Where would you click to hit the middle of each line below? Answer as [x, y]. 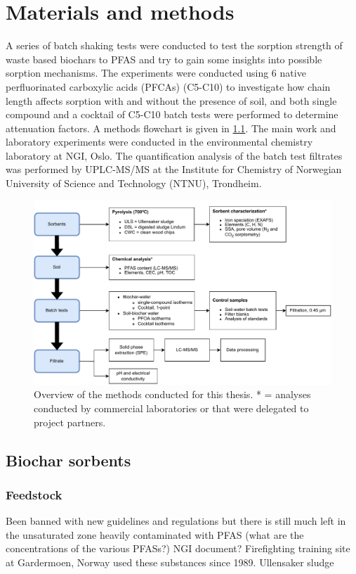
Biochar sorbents [68, 460]
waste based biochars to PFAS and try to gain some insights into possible [164, 59]
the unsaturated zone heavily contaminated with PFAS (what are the [155, 534]
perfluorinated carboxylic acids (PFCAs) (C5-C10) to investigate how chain [168, 86]
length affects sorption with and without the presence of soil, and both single [171, 100]
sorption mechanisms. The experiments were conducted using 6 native [156, 73]
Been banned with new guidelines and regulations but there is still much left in [176, 521]
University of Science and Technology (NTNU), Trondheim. [134, 183]
